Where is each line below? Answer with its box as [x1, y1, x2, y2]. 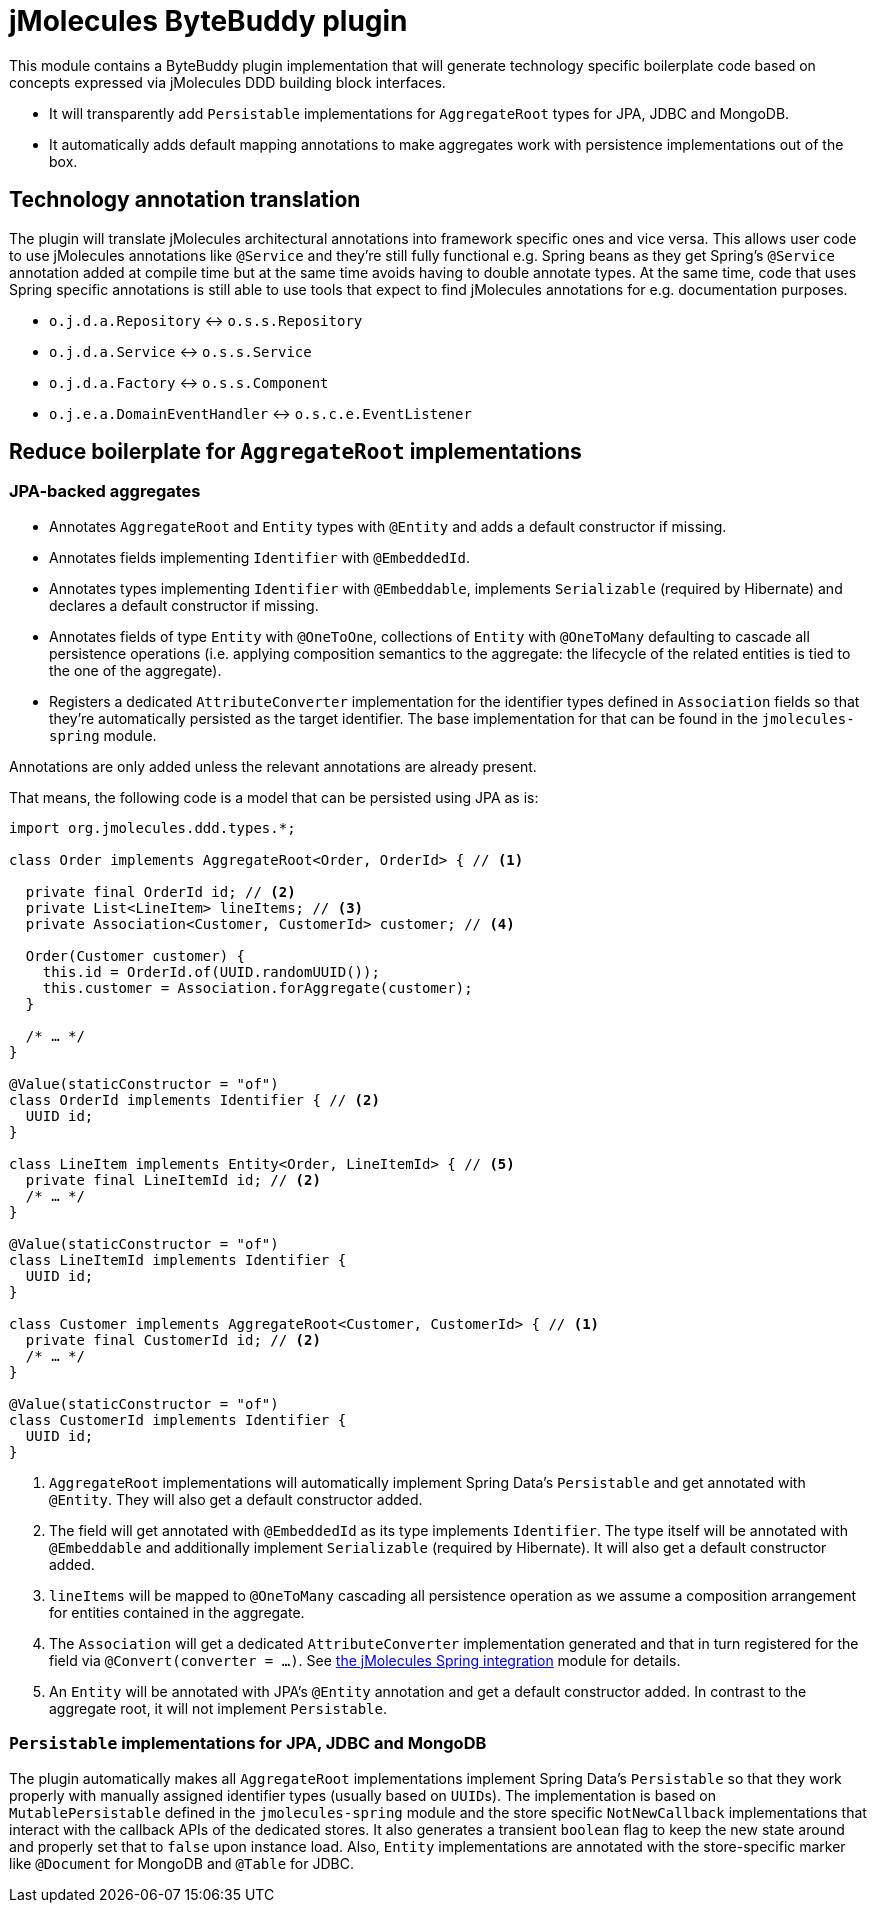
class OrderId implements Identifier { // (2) [9, 1091, 380, 1108]
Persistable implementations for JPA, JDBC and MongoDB [9, 1733, 487, 1754]
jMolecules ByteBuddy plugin [9, 4, 408, 38]
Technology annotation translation [9, 187, 361, 213]
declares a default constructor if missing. [49, 596, 319, 614]
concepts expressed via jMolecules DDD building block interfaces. [9, 73, 446, 91]
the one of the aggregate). [49, 661, 222, 679]
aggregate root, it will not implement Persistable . [49, 1699, 388, 1717]
